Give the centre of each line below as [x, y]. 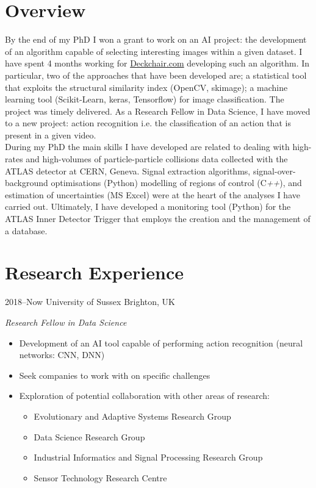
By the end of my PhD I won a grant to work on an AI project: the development [156, 39]
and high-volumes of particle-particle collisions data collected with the [157, 159]
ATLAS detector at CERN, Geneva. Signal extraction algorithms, [128, 170]
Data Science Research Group [89, 436]
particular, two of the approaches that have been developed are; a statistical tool [156, 75]
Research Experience [94, 272]
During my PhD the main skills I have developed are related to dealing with [147, 147]
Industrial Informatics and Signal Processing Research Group [148, 457]
